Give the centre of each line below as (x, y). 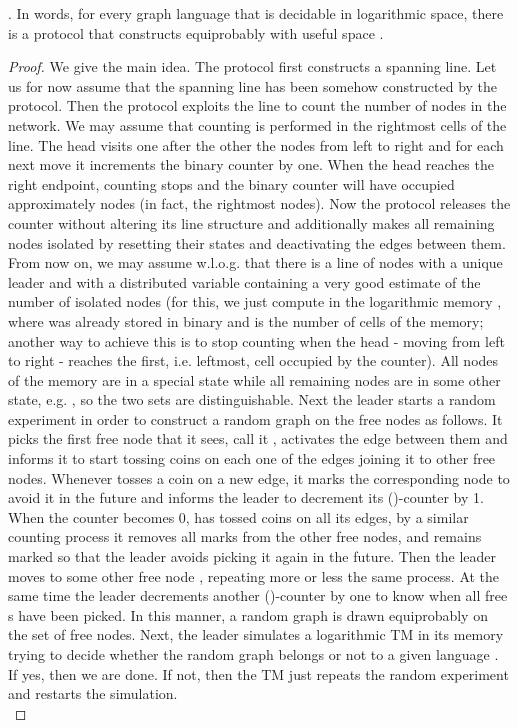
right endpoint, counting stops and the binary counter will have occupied (231, 183)
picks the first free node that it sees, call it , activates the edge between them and (258, 438)
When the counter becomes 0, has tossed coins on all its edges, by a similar (238, 516)
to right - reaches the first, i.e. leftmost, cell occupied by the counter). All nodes (253, 360)
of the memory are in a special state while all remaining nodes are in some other (254, 379)
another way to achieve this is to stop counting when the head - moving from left (256, 340)
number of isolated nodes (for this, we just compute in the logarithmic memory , (255, 301)
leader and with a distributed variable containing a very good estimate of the (244, 281)
